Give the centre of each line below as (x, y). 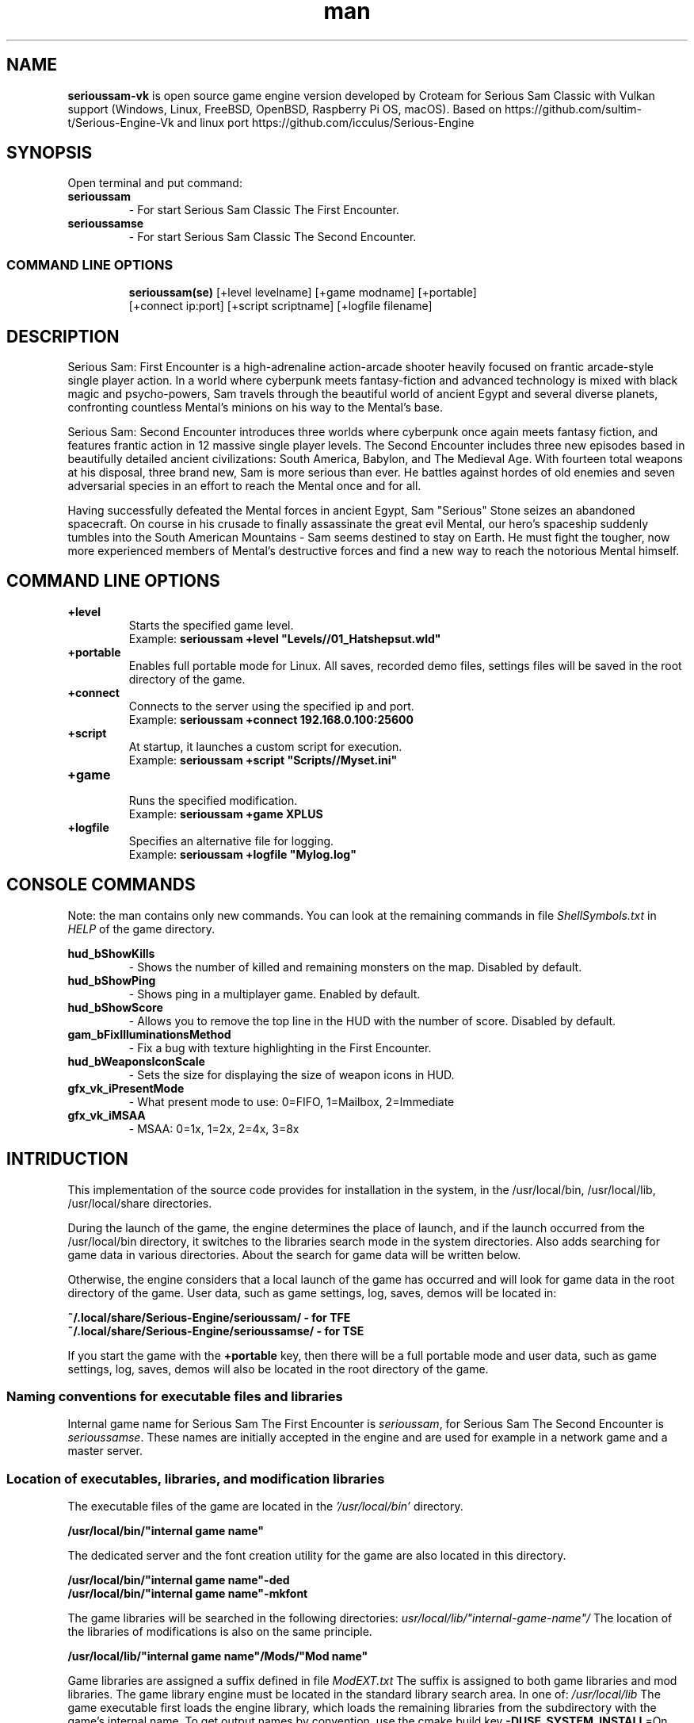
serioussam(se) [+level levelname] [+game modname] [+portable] (303, 293)
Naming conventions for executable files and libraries (175, 1396)
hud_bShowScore (115, 1007)
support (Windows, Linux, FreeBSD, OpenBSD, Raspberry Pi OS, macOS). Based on (285, 109)
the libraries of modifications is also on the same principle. (220, 1632)
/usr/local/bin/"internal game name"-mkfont (188, 1594)
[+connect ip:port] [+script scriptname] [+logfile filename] (280, 306)
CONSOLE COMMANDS (101, 885)
